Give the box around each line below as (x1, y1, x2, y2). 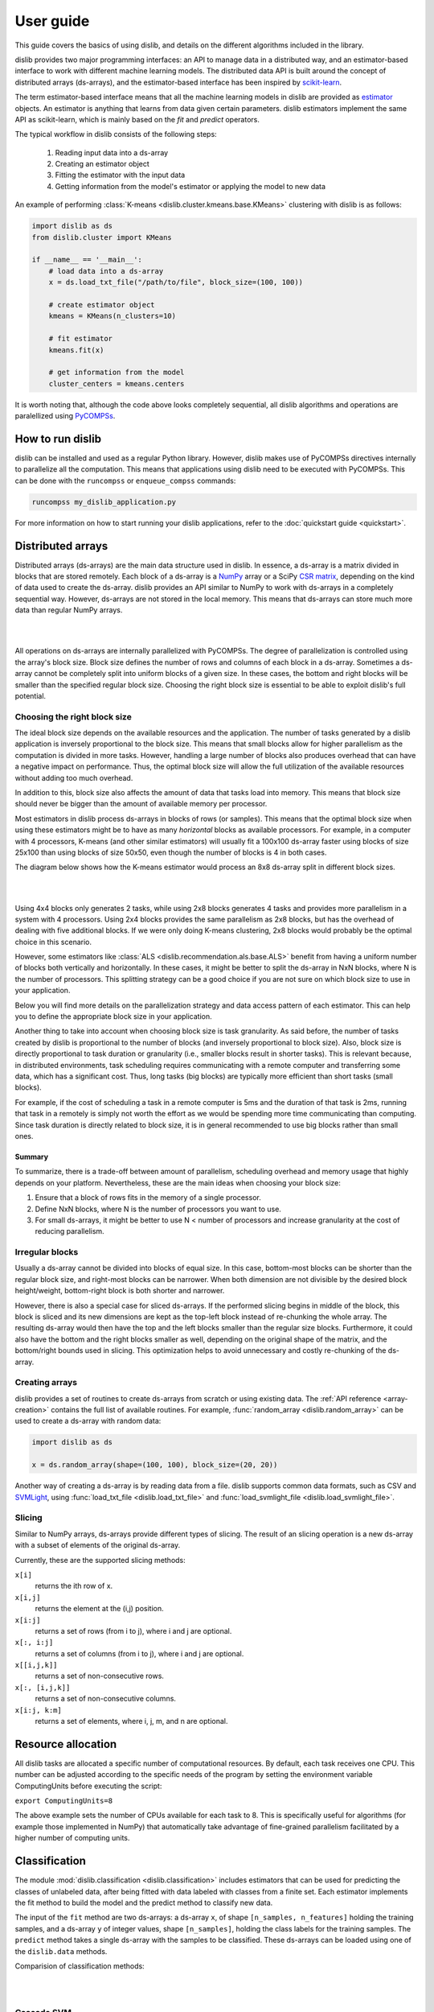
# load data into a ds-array (48, 266, 164, 275)
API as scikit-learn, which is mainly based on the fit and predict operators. (14, 114, 260, 124)
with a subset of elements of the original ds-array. (14, 1540, 181, 1550)
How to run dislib (14, 431, 102, 446)
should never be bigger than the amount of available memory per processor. (14, 799, 268, 809)
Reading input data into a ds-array (55, 147, 169, 157)
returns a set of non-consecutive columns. (35, 1694, 177, 1704)
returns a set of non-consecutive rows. (35, 1671, 165, 1681)
